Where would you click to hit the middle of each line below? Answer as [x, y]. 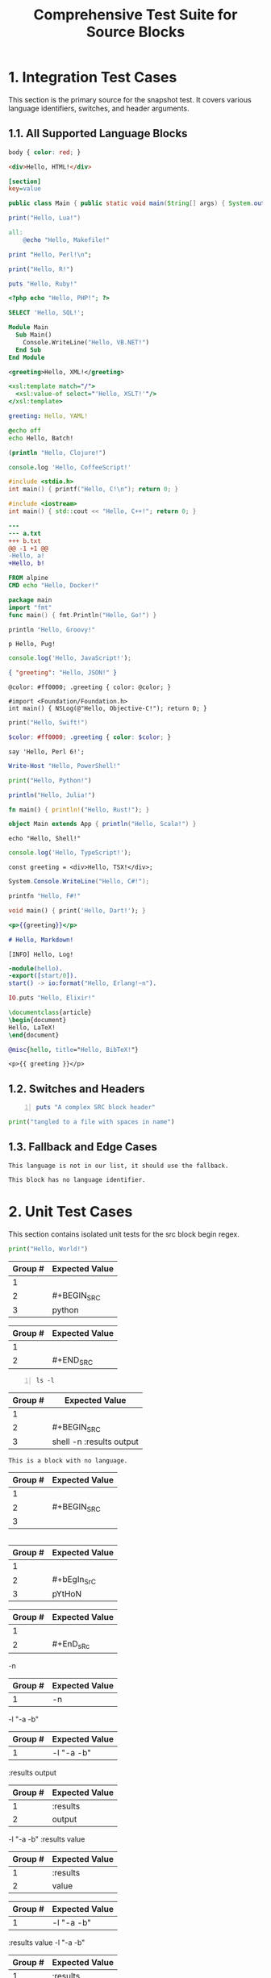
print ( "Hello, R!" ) [41, 269]
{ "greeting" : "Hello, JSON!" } [63, 673]
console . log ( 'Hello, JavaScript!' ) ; [70, 658]
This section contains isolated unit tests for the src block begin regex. [124, 1234]
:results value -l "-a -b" [47, 1943]
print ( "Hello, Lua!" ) [45, 218]
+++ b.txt [25, 541]
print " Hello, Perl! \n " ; [50, 255]
